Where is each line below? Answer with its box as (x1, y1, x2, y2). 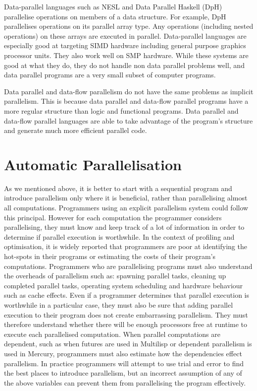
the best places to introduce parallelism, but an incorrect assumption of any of (4, 368, 242, 378)
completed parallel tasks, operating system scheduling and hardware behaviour (4, 280, 243, 290)
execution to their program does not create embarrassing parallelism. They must (4, 309, 248, 320)
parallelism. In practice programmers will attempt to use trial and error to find (4, 358, 244, 368)
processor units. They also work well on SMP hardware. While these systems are (4, 50, 249, 60)
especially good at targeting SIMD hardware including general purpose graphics (4, 40, 246, 51)
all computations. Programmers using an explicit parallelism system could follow (4, 202, 249, 213)
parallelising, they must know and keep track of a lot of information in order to (4, 222, 245, 232)
